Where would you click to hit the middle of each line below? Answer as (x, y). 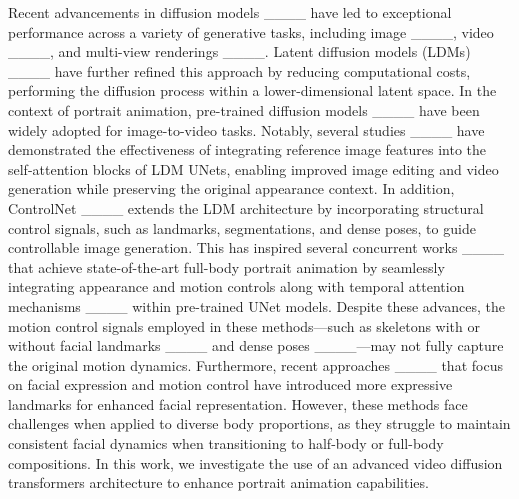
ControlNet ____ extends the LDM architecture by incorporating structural (246, 207)
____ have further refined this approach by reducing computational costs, (239, 70)
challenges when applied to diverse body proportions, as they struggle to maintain (259, 423)
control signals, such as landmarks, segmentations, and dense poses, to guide (242, 227)
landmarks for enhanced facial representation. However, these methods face (238, 403)
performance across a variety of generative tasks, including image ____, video (251, 31)
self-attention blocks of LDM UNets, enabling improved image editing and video (253, 168)
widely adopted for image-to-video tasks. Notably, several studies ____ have (246, 129)
